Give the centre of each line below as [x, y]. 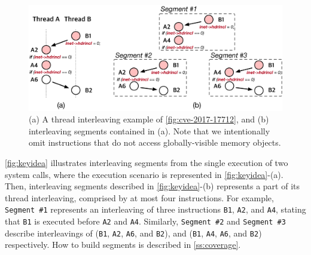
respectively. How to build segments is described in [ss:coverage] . [123, 245]
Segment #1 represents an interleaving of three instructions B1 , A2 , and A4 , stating [155, 209]
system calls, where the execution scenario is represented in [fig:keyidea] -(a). [144, 174]
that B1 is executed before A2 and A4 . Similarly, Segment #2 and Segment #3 [145, 221]
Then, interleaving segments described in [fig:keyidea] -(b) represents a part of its [153, 186]
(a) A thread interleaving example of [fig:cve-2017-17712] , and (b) [149, 119]
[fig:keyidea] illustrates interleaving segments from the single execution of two [147, 162]
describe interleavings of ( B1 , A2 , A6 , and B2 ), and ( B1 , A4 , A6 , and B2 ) [133, 233]
